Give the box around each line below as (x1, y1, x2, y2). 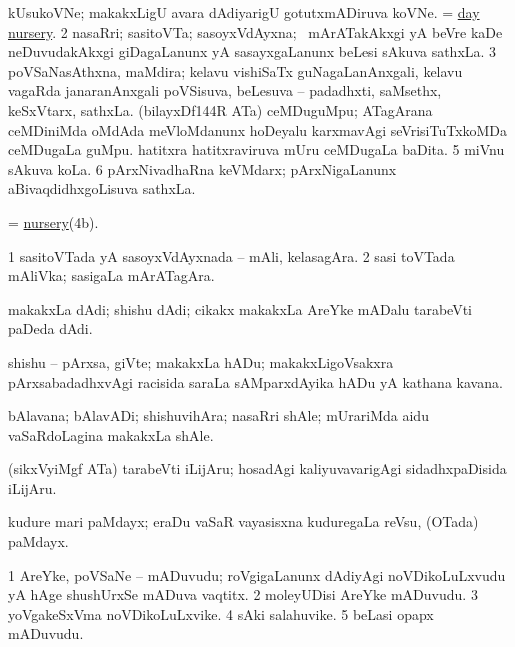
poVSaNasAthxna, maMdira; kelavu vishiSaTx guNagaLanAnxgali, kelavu (8, 60, 463, 81)
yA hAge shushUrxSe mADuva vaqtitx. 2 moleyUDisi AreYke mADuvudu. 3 (8, 584, 478, 605)
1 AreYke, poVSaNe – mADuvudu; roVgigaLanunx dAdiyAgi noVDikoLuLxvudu (8, 564, 506, 585)
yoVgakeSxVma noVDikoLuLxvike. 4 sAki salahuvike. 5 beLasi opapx (8, 603, 434, 624)
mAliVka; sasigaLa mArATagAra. (8, 265, 215, 286)
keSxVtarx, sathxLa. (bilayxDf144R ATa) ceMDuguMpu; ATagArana (8, 99, 433, 120)
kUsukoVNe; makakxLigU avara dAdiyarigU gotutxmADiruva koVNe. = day (8, 2, 480, 22)
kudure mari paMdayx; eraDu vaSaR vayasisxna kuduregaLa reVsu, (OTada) (8, 511, 479, 532)
